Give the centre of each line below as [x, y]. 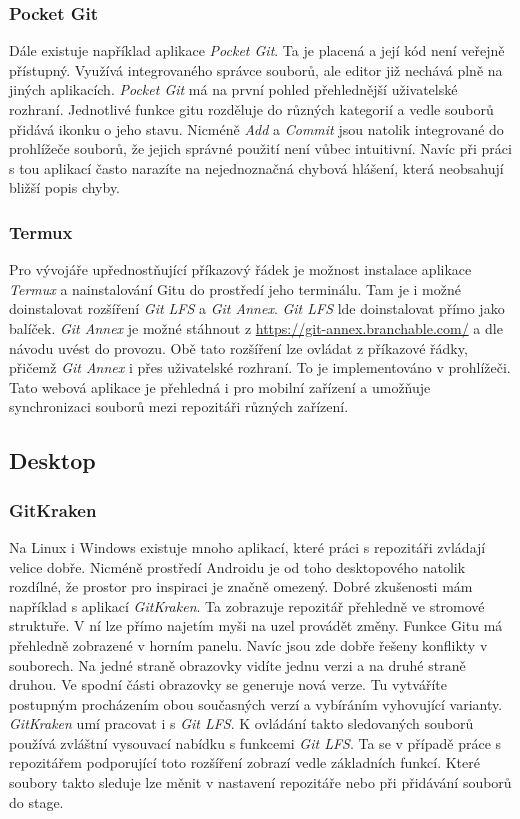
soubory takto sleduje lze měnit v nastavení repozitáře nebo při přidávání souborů [260, 782]
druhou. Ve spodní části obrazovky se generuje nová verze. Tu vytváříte [228, 684]
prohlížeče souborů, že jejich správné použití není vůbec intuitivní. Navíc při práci [260, 148]
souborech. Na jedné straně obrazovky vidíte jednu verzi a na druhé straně [237, 664]
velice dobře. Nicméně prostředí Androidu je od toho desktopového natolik [237, 566]
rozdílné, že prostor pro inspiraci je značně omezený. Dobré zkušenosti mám [241, 586]
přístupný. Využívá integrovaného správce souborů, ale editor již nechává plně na [256, 69]
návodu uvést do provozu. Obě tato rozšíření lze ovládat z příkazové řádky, [238, 347]
